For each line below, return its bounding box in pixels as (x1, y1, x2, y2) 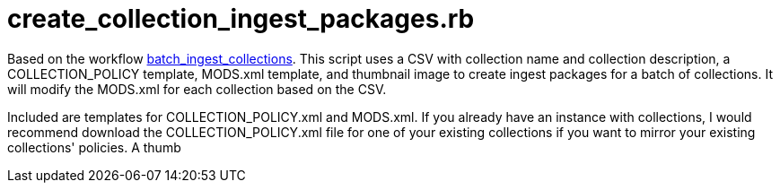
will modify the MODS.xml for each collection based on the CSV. (7, 81, 387, 97)
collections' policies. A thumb (7, 139, 181, 155)
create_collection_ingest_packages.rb (7, 4, 475, 34)
